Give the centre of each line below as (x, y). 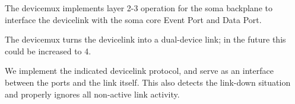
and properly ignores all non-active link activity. (92, 94)
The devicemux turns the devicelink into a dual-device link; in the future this (145, 39)
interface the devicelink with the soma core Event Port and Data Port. (133, 19)
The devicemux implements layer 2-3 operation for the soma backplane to (139, 8)
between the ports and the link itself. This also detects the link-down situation (148, 82)
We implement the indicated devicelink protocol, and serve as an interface (139, 71)
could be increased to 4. (48, 51)
